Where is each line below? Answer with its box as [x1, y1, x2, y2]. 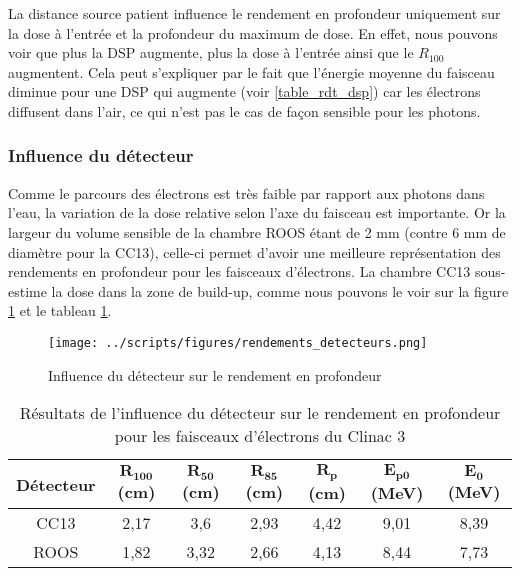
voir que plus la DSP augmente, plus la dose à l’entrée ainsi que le [8, 42, 414, 63]
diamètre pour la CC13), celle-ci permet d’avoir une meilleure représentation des [8, 241, 501, 262]
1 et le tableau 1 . [8, 300, 112, 321]
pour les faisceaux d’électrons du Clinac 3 [114, 424, 406, 448]
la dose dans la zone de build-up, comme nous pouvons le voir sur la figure [51, 280, 509, 301]
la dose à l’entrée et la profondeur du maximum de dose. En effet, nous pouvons [8, 22, 498, 43]
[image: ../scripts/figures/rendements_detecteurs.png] [48, 335, 428, 350]
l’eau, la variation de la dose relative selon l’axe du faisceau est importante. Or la [8, 202, 506, 223]
